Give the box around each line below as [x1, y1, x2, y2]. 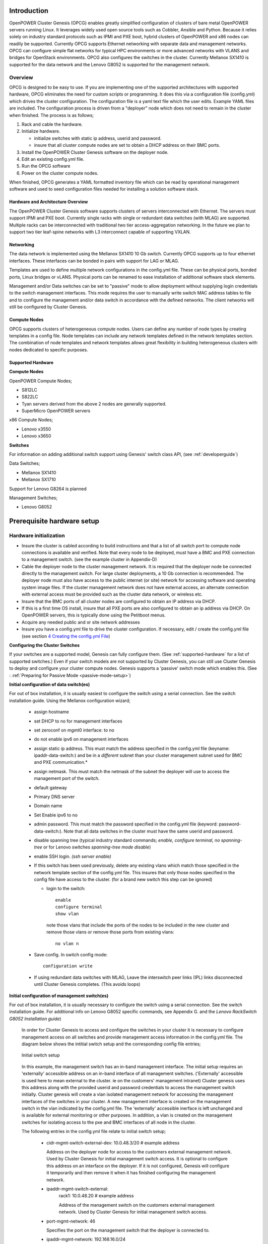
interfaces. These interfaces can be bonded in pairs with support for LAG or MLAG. [9, 258, 180, 264]
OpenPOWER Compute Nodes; [9, 378, 72, 384]
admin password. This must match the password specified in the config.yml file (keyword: [34, 821, 218, 827]
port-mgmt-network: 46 [46, 1218, 95, 1224]
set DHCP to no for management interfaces [34, 718, 123, 724]
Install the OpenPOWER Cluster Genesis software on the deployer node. [21, 149, 169, 155]
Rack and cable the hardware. [21, 121, 83, 127]
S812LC [21, 387, 37, 393]
